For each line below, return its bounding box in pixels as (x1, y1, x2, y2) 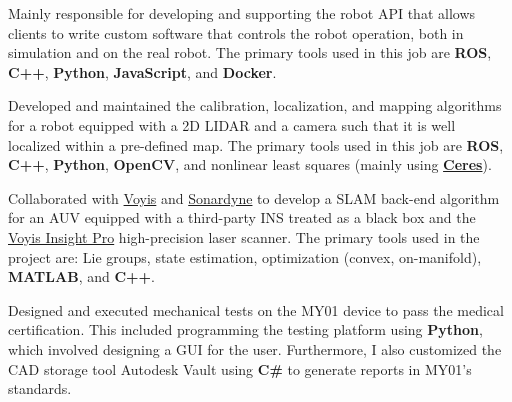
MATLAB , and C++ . (8, 266, 155, 287)
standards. (8, 378, 72, 399)
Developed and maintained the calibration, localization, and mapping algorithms (8, 95, 502, 116)
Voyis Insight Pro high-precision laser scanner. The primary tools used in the (8, 226, 480, 247)
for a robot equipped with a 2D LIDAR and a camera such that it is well (8, 114, 456, 135)
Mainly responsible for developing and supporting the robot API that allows (8, 3, 476, 23)
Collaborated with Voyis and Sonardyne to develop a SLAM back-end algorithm (8, 187, 500, 208)
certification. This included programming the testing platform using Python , (8, 319, 483, 340)
